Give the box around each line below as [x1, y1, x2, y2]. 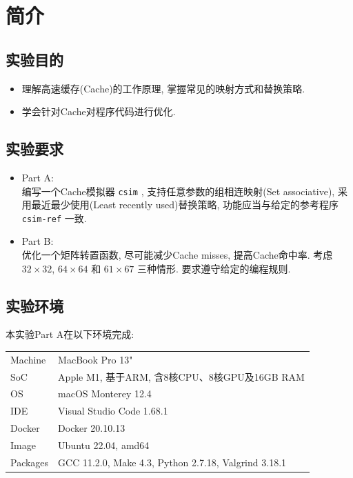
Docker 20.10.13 [58, 421, 125, 435]
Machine [10, 352, 46, 366]
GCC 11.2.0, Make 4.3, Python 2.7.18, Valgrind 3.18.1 [58, 455, 287, 469]
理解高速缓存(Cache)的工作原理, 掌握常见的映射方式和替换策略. [21, 81, 305, 95]
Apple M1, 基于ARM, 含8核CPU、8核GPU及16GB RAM [58, 369, 305, 384]
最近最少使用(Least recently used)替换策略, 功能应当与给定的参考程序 [31, 197, 339, 212]
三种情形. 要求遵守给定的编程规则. [137, 261, 291, 275]
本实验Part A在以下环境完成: [6, 327, 134, 341]
